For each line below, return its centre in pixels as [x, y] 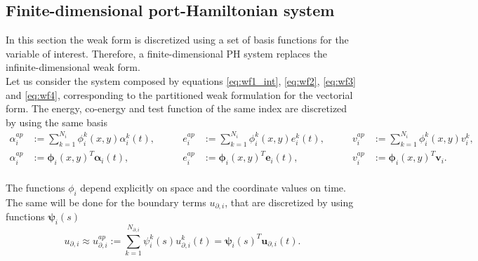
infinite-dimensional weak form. [73, 67]
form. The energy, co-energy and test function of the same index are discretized [177, 108]
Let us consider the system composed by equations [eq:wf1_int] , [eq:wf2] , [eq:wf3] [181, 80]
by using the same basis [57, 122]
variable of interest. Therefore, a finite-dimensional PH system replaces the [167, 53]
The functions [35, 188]
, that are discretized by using [289, 202]
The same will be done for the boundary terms [106, 202]
